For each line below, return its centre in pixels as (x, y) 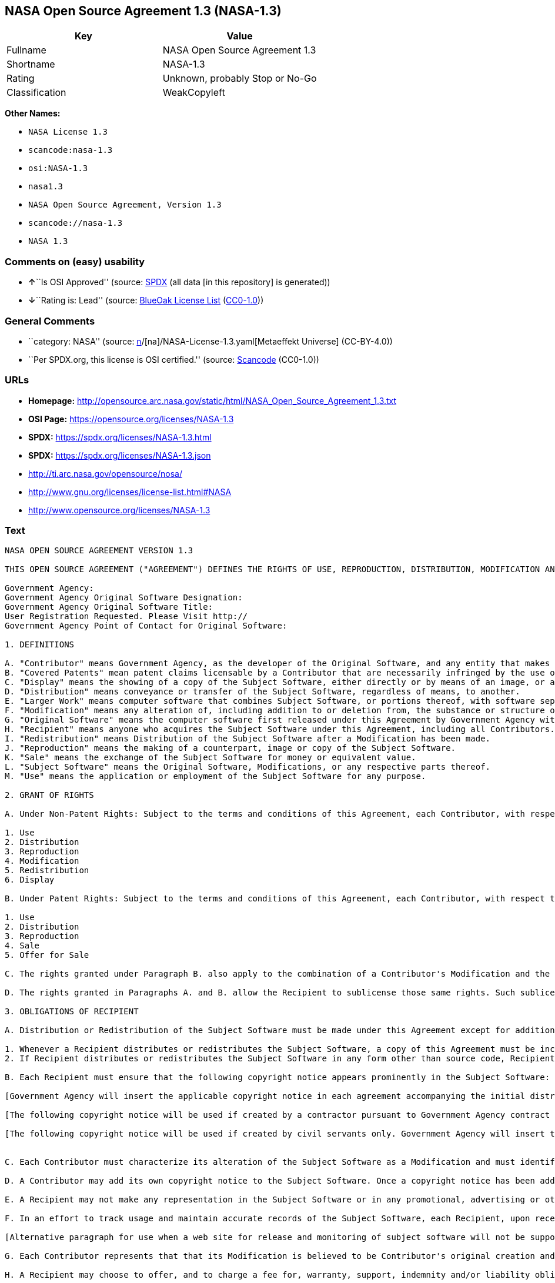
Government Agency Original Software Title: (109, 607)
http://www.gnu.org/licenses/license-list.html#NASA (130, 492)
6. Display (30, 880)
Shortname (31, 64)
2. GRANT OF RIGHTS (49, 795)
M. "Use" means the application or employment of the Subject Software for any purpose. (215, 776)
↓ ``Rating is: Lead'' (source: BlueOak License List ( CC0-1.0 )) (146, 300)
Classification (36, 93)
